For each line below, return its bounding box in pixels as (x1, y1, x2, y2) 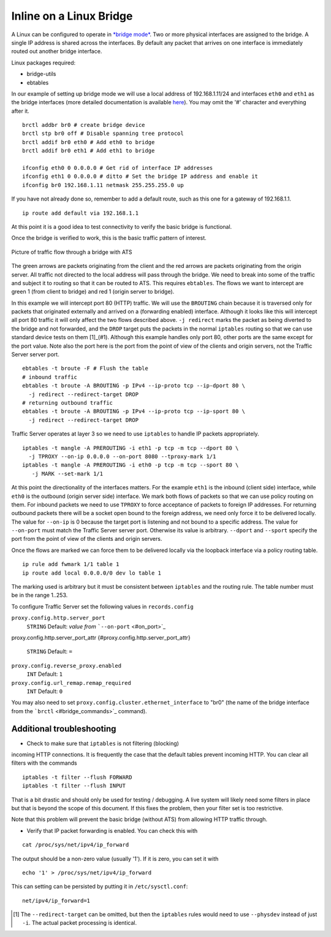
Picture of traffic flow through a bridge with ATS (11, 248, 132, 256)
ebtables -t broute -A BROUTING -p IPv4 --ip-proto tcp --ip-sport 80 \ (22, 408, 245, 415)
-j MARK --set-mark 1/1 (31, 470, 104, 477)
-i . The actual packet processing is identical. (22, 919, 137, 927)
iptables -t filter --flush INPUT (22, 782, 126, 789)
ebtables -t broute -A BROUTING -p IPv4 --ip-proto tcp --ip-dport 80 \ (22, 382, 245, 389)
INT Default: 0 (26, 687, 63, 695)
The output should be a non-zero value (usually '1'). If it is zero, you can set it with (11, 855, 219, 862)
